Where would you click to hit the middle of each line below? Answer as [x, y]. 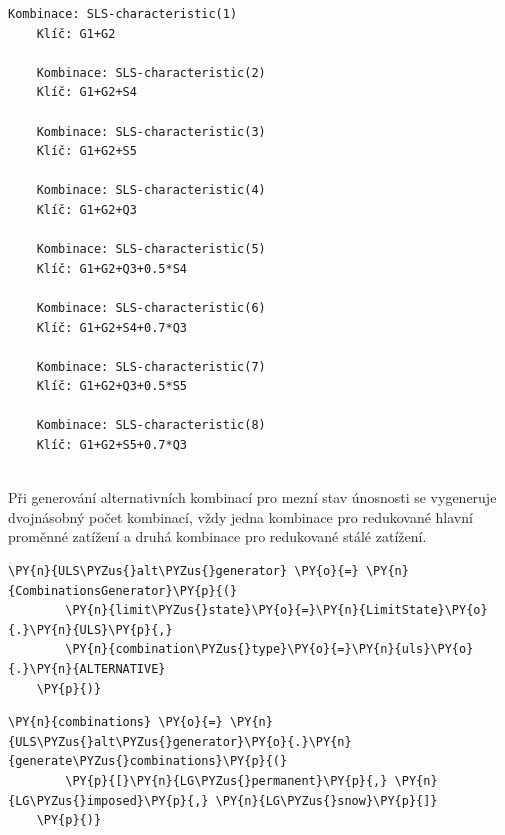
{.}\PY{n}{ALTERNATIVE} [87, 669]
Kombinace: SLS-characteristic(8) [151, 425]
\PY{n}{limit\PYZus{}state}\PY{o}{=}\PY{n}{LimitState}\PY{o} [276, 610]
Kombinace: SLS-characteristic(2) [151, 72]
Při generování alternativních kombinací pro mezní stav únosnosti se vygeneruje [252, 497]
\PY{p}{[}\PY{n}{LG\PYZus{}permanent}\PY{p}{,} [226, 780]
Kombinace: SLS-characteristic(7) [151, 366]
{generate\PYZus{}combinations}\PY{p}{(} [148, 761]
